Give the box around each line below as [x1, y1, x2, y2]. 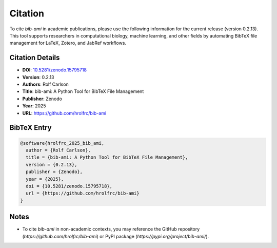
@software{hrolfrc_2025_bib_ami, [20, 140, 105, 146]
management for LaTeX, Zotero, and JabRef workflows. [9, 40, 127, 46]
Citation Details [9, 53, 60, 62]
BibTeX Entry [9, 123, 52, 132]
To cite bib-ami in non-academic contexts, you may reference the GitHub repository [22, 226, 200, 232]
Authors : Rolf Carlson [22, 81, 69, 87]
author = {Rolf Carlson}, [26, 147, 91, 153]
